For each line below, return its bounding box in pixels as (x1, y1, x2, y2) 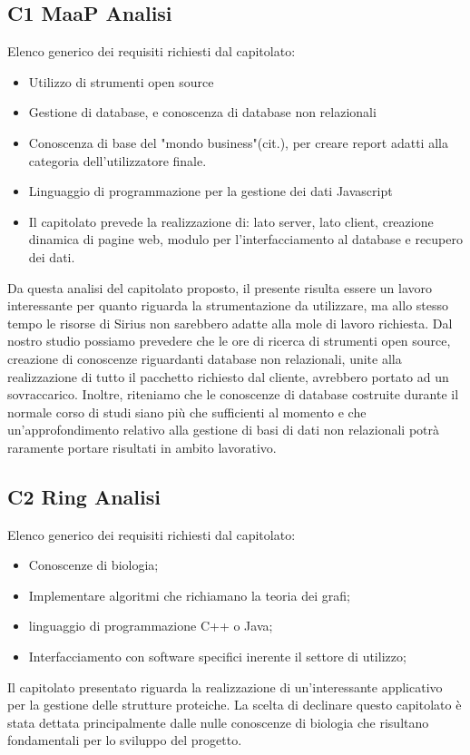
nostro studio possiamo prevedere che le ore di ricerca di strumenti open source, (7, 331, 451, 350)
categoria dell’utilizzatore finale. (28, 151, 207, 170)
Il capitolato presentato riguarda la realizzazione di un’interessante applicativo (7, 677, 443, 696)
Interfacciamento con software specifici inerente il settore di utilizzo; (28, 647, 406, 666)
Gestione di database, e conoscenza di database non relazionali (28, 103, 377, 122)
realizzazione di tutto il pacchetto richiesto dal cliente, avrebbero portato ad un (7, 367, 449, 386)
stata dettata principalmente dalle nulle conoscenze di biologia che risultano (7, 712, 429, 731)
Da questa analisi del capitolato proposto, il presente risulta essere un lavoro (7, 278, 432, 297)
